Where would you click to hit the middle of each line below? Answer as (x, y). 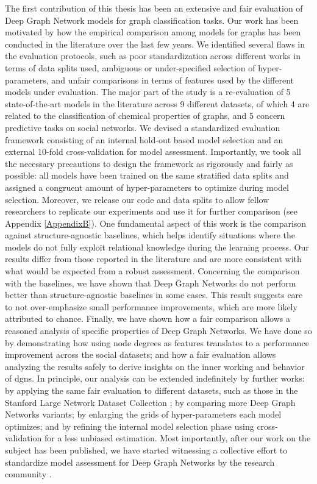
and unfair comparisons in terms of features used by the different (173, 80)
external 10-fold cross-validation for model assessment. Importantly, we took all (153, 151)
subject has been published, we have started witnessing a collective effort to (146, 450)
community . (28, 474)
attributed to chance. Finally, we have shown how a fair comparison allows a (148, 319)
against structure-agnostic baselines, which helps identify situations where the (150, 235)
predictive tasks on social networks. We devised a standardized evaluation (143, 127)
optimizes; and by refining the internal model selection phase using (130, 426)
